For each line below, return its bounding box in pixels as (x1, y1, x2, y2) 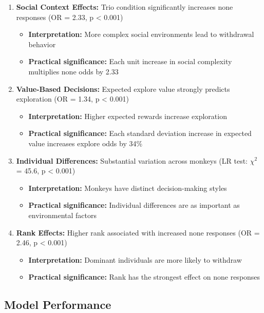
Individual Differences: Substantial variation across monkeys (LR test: (16, 155, 248, 166)
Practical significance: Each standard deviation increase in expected (28, 128, 252, 139)
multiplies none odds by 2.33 (28, 66, 119, 76)
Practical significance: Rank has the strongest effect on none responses (28, 271, 260, 282)
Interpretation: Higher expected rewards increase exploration (28, 110, 227, 121)
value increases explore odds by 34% (28, 138, 143, 148)
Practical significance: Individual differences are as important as (28, 200, 240, 210)
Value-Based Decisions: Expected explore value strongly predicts (16, 83, 230, 94)
